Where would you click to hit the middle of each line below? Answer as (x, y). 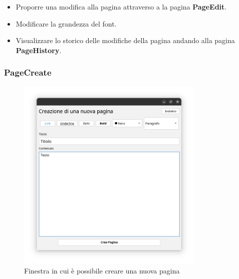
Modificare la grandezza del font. (66, 23)
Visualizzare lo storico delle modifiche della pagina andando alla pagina (125, 40)
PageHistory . (39, 50)
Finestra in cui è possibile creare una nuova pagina (102, 271)
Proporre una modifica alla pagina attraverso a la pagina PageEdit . (121, 7)
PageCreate (28, 72)
